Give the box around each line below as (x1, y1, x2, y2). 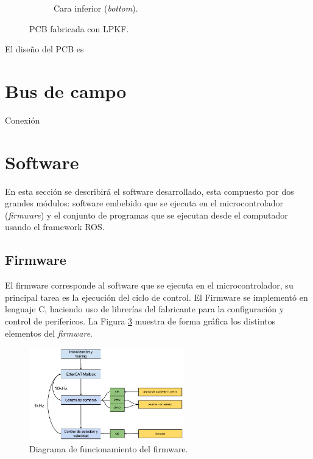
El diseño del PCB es (5, 43, 84, 55)
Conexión (5, 113, 40, 126)
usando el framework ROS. (5, 220, 105, 233)
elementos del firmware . (5, 326, 93, 339)
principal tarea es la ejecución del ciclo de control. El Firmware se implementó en (5, 290, 308, 303)
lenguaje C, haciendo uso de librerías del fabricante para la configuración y (5, 303, 284, 315)
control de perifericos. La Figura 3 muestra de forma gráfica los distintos (5, 314, 275, 327)
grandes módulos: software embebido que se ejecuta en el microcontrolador (5, 197, 284, 209)
